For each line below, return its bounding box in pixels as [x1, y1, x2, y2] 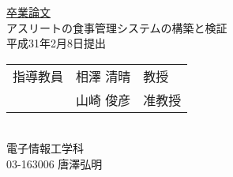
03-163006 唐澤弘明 [6, 155, 103, 171]
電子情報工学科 [6, 140, 84, 156]
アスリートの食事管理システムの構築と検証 [6, 19, 227, 36]
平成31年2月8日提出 [6, 35, 106, 51]
